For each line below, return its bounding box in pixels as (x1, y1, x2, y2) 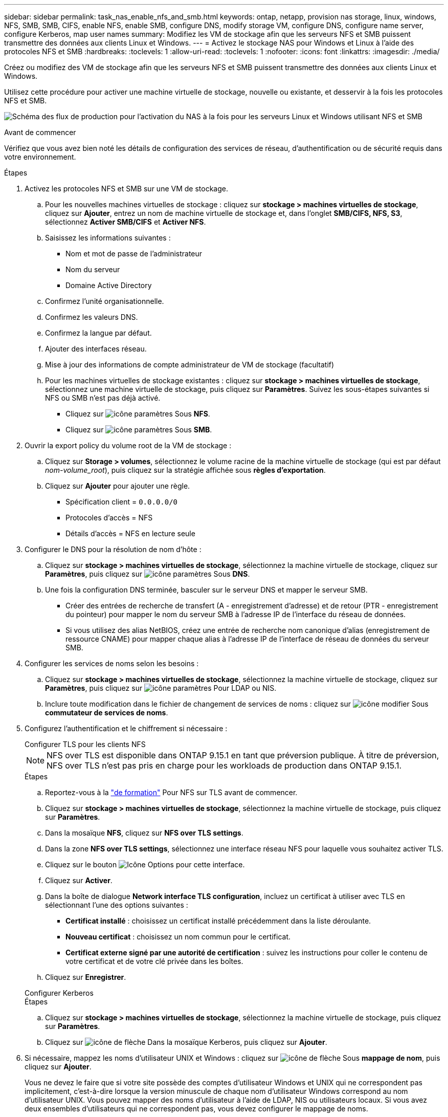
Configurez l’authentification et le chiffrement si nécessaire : (25, 724, 228, 733)
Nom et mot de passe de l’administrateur (65, 249, 203, 258)
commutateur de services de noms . (45, 708, 168, 717)
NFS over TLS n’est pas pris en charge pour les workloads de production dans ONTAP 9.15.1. (47, 760, 402, 771)
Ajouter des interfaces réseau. (45, 344, 147, 353)
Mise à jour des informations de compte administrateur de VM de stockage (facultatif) (45, 360, 334, 369)
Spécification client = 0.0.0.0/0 (65, 497, 178, 506)
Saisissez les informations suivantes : (45, 233, 171, 242)
